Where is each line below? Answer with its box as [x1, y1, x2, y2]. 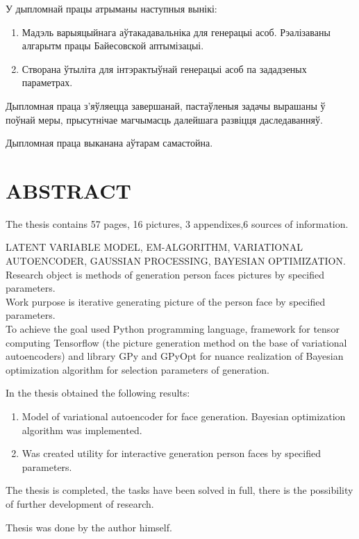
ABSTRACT [6, 176, 131, 204]
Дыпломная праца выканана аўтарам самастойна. [6, 135, 213, 150]
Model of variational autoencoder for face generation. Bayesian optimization [22, 409, 346, 423]
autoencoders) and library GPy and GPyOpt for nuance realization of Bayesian [6, 349, 344, 363]
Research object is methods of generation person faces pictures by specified [6, 267, 324, 281]
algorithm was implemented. [22, 422, 142, 437]
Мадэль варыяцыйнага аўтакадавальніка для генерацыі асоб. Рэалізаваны [22, 24, 331, 39]
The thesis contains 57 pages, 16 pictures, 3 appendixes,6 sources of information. [6, 216, 349, 231]
